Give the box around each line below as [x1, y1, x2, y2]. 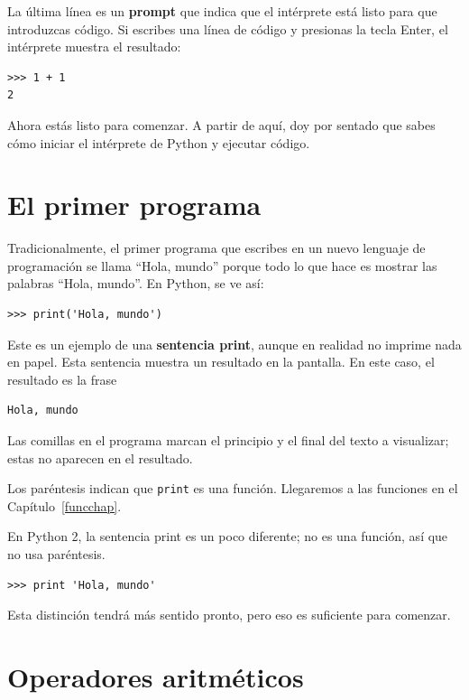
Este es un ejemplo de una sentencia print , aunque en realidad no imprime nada [7, 334, 462, 353]
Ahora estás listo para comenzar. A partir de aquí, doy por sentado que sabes [7, 115, 436, 134]
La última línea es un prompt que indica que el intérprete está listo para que [7, 2, 437, 20]
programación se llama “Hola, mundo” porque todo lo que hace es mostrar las [7, 256, 437, 275]
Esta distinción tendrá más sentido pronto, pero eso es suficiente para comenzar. [7, 605, 451, 624]
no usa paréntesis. [7, 545, 106, 564]
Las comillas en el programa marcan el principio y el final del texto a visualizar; [7, 431, 449, 450]
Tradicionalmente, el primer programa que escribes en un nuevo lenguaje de [7, 238, 426, 257]
